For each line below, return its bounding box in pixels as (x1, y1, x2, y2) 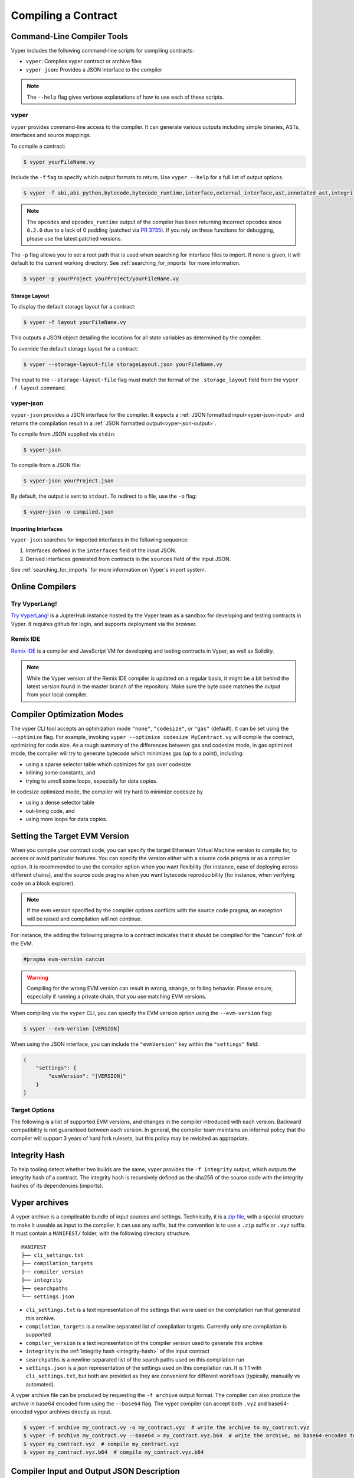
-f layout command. (11, 384, 67, 391)
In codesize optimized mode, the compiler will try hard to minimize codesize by (11, 788, 204, 795)
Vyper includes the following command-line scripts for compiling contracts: (11, 47, 195, 54)
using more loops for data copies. (25, 816, 107, 823)
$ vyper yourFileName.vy (23, 158, 96, 165)
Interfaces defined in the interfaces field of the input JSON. (25, 547, 176, 554)
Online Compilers (11, 581, 77, 591)
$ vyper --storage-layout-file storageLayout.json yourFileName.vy (23, 361, 223, 368)
